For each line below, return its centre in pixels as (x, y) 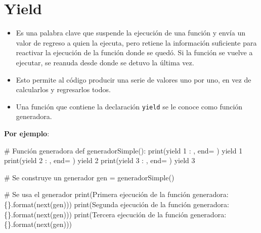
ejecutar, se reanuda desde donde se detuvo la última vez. (105, 62)
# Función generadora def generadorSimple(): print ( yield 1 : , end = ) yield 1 (123, 150)
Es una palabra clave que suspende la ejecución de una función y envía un (130, 33)
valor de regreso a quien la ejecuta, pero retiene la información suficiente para (136, 42)
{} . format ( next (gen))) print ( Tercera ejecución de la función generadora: (115, 214)
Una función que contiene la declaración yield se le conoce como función (129, 106)
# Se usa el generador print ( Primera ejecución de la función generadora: (116, 194)
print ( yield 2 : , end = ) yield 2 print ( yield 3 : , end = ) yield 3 (100, 160)
